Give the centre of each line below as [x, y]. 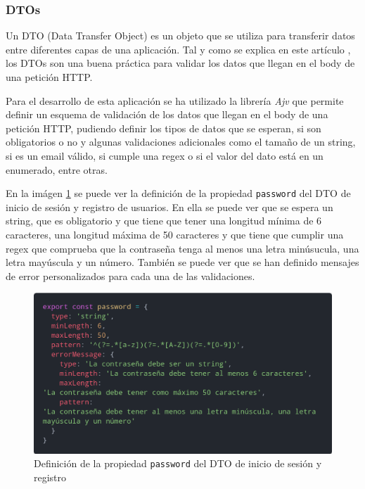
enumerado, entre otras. [57, 169]
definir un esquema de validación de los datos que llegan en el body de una [167, 114]
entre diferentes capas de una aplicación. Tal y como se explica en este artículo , [178, 49]
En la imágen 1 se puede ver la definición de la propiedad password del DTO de [178, 193]
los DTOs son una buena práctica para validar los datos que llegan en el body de [180, 63]
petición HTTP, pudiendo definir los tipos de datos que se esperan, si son [164, 128]
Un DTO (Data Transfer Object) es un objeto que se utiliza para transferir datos [180, 36]
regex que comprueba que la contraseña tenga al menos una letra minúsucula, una [182, 248]
